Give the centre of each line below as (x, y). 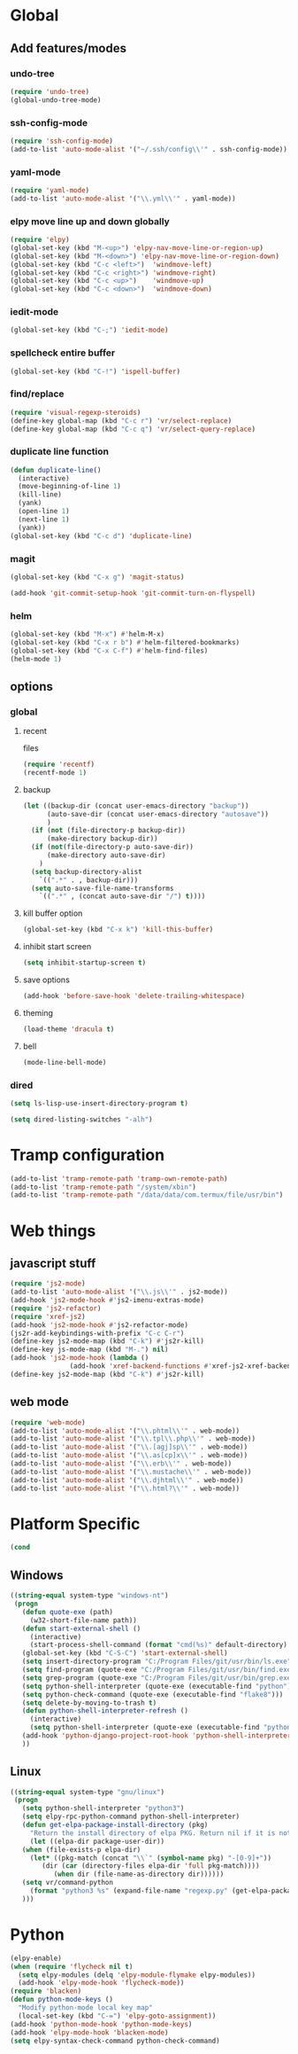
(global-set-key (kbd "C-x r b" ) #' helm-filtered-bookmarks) (125, 642)
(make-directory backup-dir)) (102, 839)
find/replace (37, 394)
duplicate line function (60, 451)
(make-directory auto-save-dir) (106, 855)
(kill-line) (40, 495)
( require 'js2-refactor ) (56, 1308)
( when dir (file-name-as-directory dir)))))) (139, 1874)
